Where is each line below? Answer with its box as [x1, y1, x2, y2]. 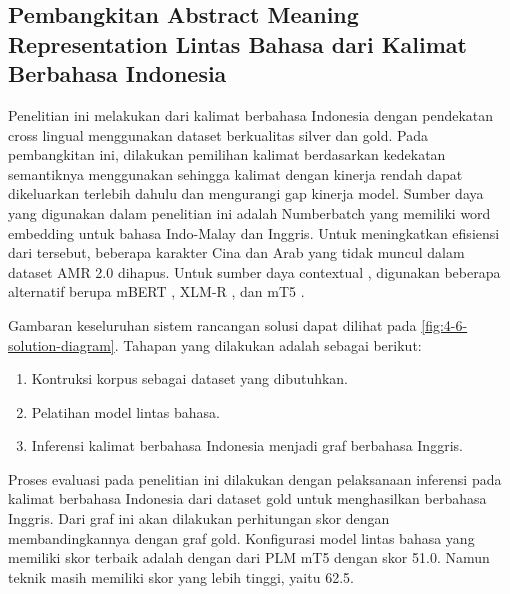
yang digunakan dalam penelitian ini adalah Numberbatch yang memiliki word [8, 202, 491, 223]
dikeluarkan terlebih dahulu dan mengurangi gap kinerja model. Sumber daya [8, 183, 484, 204]
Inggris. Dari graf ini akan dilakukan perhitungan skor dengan [8, 508, 390, 529]
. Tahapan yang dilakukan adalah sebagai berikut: [114, 334, 422, 355]
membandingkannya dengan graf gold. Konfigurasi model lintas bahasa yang [8, 527, 475, 548]
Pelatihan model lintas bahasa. [31, 401, 220, 422]
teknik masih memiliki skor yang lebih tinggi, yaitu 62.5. [8, 566, 354, 587]
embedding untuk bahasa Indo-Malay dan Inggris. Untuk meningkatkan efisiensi [8, 222, 500, 243]
